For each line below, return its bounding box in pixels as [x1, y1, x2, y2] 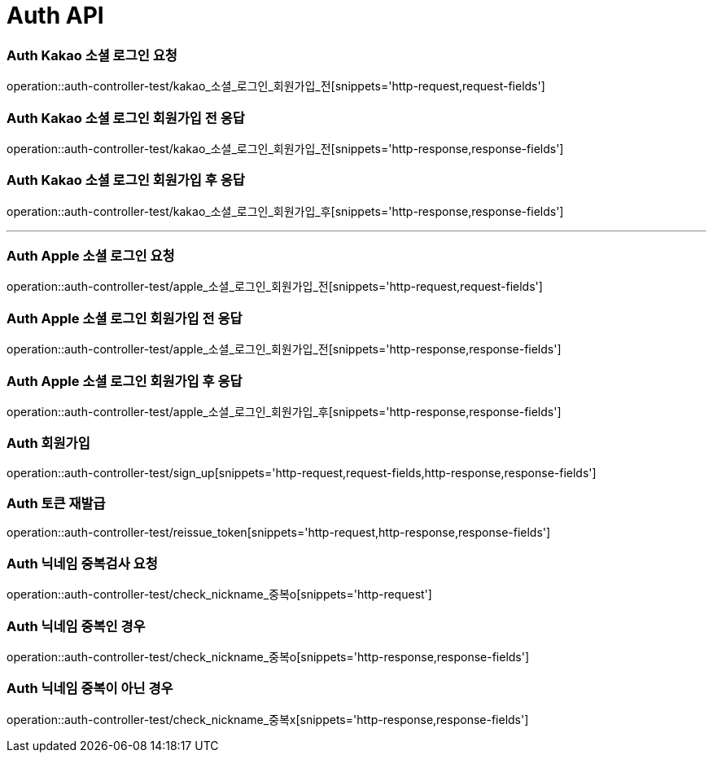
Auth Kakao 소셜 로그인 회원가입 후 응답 [7, 172, 245, 189]
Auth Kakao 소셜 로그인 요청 [7, 46, 177, 64]
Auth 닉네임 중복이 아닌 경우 [7, 680, 173, 697]
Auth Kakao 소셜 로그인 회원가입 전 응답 [7, 109, 245, 126]
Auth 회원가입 [7, 435, 90, 452]
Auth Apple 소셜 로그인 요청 [7, 248, 175, 264]
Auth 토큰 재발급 [7, 495, 106, 511]
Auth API [7, 2, 104, 29]
